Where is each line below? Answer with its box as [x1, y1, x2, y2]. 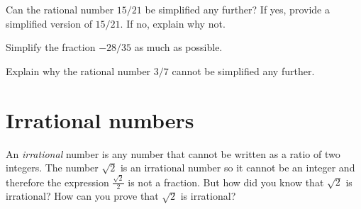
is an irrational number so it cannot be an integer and [120, 160, 355, 175]
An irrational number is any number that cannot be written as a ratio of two [6, 146, 340, 161]
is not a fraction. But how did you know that [128, 174, 324, 189]
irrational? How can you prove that [6, 188, 159, 203]
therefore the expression [6, 174, 109, 189]
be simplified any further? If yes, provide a [145, 2, 330, 16]
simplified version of [6, 16, 92, 30]
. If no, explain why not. [120, 16, 226, 30]
